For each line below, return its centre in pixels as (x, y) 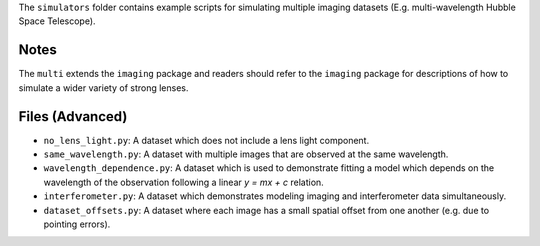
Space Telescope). (57, 21)
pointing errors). (77, 224)
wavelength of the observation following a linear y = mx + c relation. (183, 182)
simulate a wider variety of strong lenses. (103, 87)
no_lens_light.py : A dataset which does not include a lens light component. (206, 140)
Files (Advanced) (73, 116)
